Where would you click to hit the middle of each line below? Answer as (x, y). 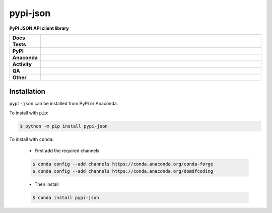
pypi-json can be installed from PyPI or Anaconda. (64, 104)
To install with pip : (29, 113)
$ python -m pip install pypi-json (64, 126)
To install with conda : (31, 139)
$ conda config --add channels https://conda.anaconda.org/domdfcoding (123, 171)
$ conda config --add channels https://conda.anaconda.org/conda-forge (123, 164)
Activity (22, 64)
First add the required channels (67, 151)
